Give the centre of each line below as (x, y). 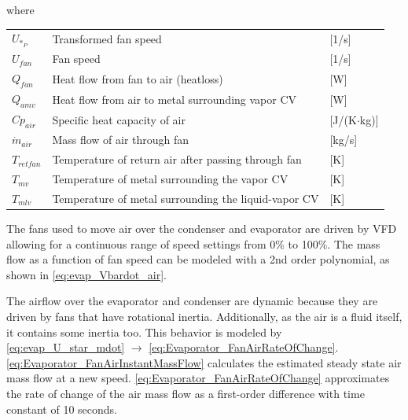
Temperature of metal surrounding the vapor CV (170, 179)
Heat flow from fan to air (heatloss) (138, 78)
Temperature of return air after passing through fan (177, 159)
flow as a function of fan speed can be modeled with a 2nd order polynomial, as (198, 259)
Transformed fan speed (107, 38)
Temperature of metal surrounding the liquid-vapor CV (186, 198)
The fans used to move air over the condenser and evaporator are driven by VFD (202, 228)
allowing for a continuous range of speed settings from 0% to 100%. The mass (193, 243)
